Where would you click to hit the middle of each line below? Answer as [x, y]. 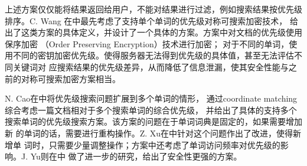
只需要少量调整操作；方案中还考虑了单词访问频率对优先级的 [164, 144]
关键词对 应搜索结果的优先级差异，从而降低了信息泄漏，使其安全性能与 [151, 66]
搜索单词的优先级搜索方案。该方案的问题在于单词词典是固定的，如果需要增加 [153, 121]
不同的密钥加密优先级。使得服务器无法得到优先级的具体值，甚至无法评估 [153, 55]
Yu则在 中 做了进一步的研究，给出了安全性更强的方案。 [136, 156]
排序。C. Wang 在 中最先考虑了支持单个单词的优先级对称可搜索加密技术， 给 [152, 20]
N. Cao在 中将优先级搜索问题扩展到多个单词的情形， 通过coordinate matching [151, 98]
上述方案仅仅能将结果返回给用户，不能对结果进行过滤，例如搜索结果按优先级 [153, 9]
